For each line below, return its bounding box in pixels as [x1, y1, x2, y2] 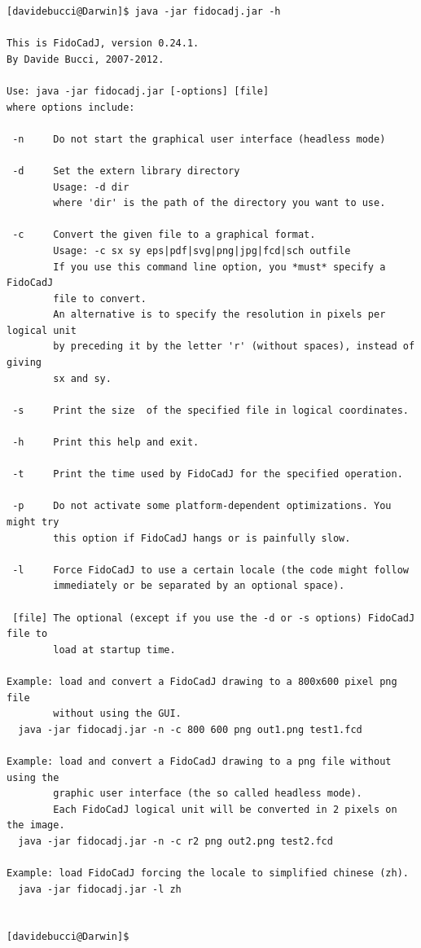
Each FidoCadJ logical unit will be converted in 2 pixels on [53, 803, 397, 815]
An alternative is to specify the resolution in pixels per [53, 309, 386, 321]
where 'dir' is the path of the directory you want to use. [53, 197, 386, 209]
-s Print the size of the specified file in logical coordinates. [12, 404, 409, 416]
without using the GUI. [53, 708, 182, 720]
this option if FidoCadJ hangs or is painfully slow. [53, 532, 351, 544]
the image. [7, 819, 65, 832]
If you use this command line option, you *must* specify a [53, 261, 386, 273]
